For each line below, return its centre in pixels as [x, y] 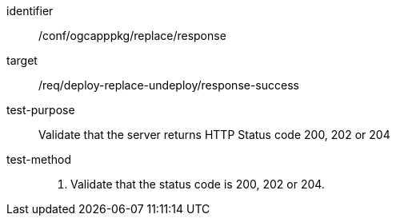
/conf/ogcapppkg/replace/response [132, 36]
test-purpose [41, 110]
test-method [39, 159]
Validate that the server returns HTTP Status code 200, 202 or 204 [214, 135]
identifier [30, 11]
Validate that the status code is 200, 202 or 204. [198, 184]
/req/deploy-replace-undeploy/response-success [169, 85]
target [22, 60]
